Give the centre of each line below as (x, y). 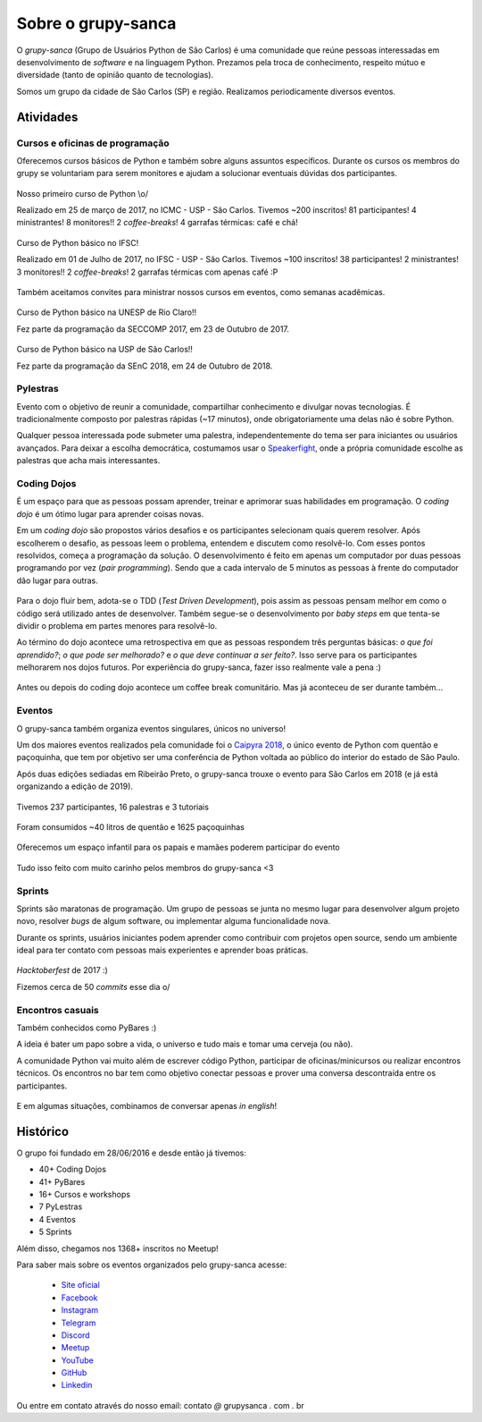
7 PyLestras (61, 1206)
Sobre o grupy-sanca (96, 23)
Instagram (79, 1310)
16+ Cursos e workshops (85, 1195)
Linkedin (77, 1385)
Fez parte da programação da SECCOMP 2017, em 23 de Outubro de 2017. (153, 329)
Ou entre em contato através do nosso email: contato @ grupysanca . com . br (161, 1405)
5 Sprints (55, 1232)
